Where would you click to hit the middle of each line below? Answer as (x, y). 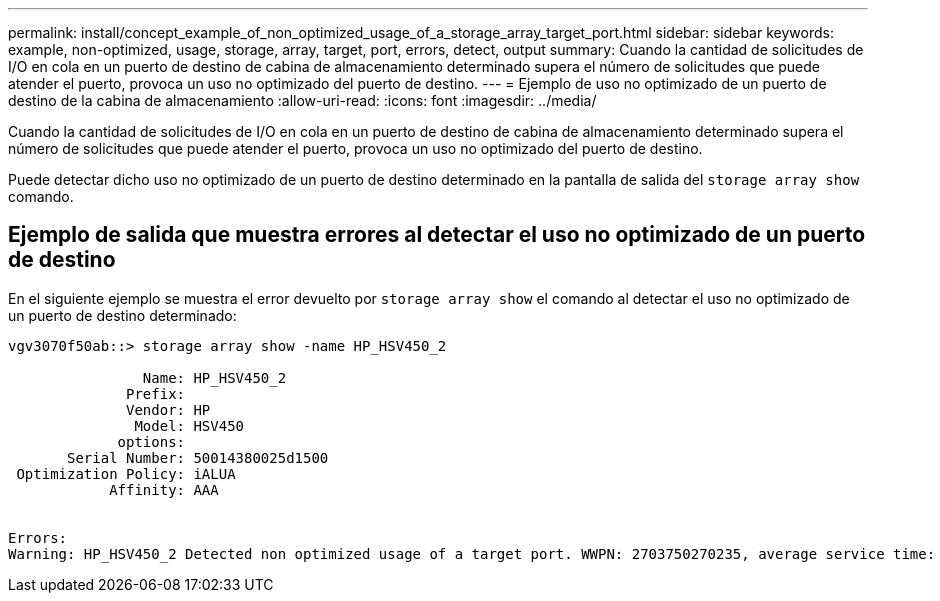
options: (151, 441)
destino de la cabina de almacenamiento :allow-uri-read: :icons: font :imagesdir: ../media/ (302, 100)
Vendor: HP (168, 409)
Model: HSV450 (189, 425)
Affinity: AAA (164, 489)
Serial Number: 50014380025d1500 (198, 457)
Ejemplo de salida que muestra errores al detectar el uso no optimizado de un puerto (437, 235)
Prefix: (156, 393)
